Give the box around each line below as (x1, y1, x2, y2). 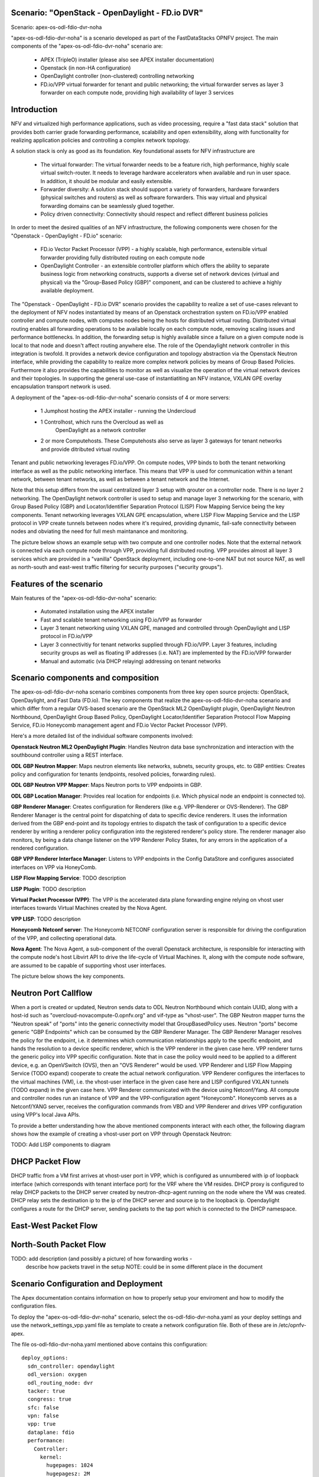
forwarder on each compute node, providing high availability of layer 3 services (40, 89, 234, 96)
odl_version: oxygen (27, 1371, 87, 1378)
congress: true (27, 1396, 71, 1403)
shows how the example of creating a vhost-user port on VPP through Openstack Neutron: (11, 1130, 232, 1137)
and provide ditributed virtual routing (40, 445, 130, 453)
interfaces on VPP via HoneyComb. (11, 863, 97, 871)
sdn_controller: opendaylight (27, 1362, 115, 1369)
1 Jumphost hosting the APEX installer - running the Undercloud (40, 408, 196, 415)
